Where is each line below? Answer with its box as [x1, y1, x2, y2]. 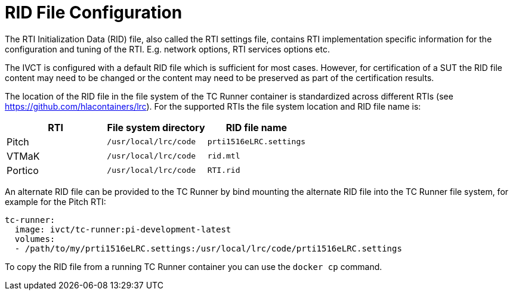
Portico [7, 164, 39, 176]
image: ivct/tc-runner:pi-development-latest [14, 224, 231, 234]
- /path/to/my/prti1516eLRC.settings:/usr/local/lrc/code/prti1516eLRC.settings [14, 243, 402, 253]
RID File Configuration [5, 2, 183, 23]
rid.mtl [207, 151, 240, 161]
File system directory [107, 121, 205, 133]
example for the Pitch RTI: [5, 196, 106, 207]
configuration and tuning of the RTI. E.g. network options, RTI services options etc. [5, 44, 330, 54]
